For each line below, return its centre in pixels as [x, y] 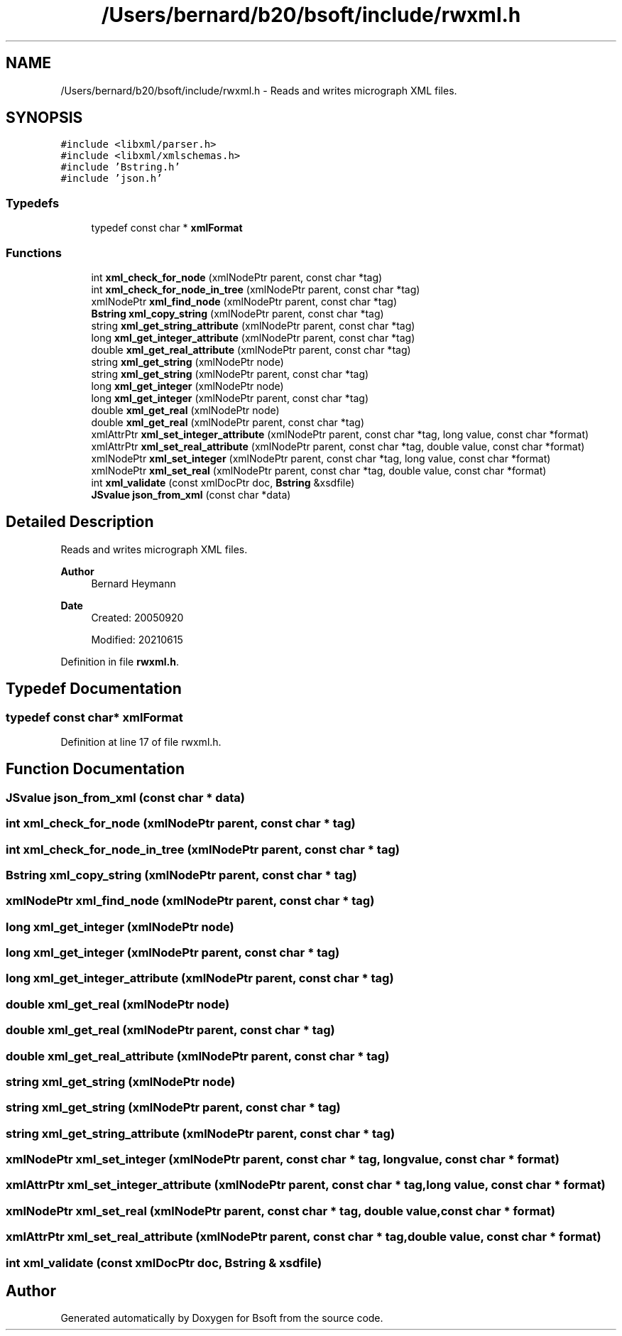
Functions [34, 252]
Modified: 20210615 [137, 639]
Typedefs [33, 203]
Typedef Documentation [94, 689]
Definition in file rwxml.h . [120, 661]
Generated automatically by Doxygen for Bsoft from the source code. [222, 1318]
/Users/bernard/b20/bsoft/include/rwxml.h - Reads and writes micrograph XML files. [259, 90]
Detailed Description [80, 522]
